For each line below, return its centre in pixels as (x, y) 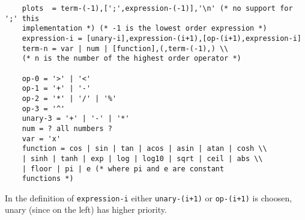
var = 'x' (41, 139)
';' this (22, 18)
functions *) (48, 179)
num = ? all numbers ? (67, 128)
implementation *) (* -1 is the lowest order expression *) (144, 29)
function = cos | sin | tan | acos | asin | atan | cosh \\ (144, 149)
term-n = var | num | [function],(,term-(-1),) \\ (125, 48)
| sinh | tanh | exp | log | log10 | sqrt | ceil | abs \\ (142, 158)
